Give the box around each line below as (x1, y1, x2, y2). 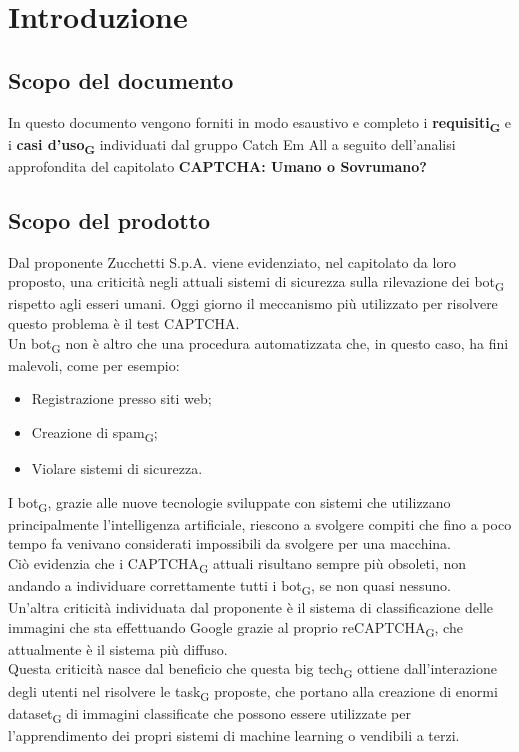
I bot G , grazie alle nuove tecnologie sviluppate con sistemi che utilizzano (8, 491, 451, 515)
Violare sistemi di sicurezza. (31, 457, 203, 478)
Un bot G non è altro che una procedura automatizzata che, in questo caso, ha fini (8, 332, 509, 356)
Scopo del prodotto (8, 204, 211, 235)
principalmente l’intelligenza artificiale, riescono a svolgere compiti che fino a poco (8, 513, 512, 534)
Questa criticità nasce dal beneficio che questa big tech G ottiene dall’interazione (8, 658, 497, 682)
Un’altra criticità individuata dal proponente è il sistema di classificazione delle (8, 597, 493, 618)
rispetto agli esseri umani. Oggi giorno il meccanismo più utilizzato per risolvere (8, 293, 498, 314)
